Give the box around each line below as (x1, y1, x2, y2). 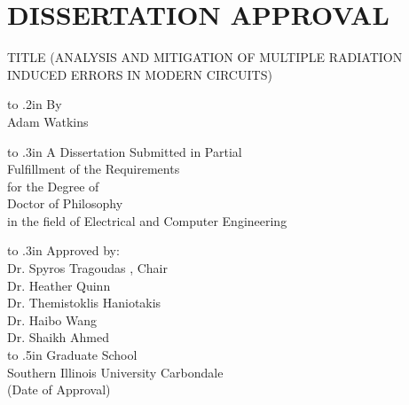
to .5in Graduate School (7, 346, 138, 364)
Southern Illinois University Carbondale (7, 362, 224, 381)
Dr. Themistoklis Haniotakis (7, 293, 161, 312)
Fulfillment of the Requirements (7, 160, 180, 178)
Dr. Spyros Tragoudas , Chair (7, 259, 168, 277)
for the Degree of (7, 176, 99, 195)
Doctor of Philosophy (7, 194, 123, 213)
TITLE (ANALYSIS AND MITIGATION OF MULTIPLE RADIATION (7, 48, 403, 66)
